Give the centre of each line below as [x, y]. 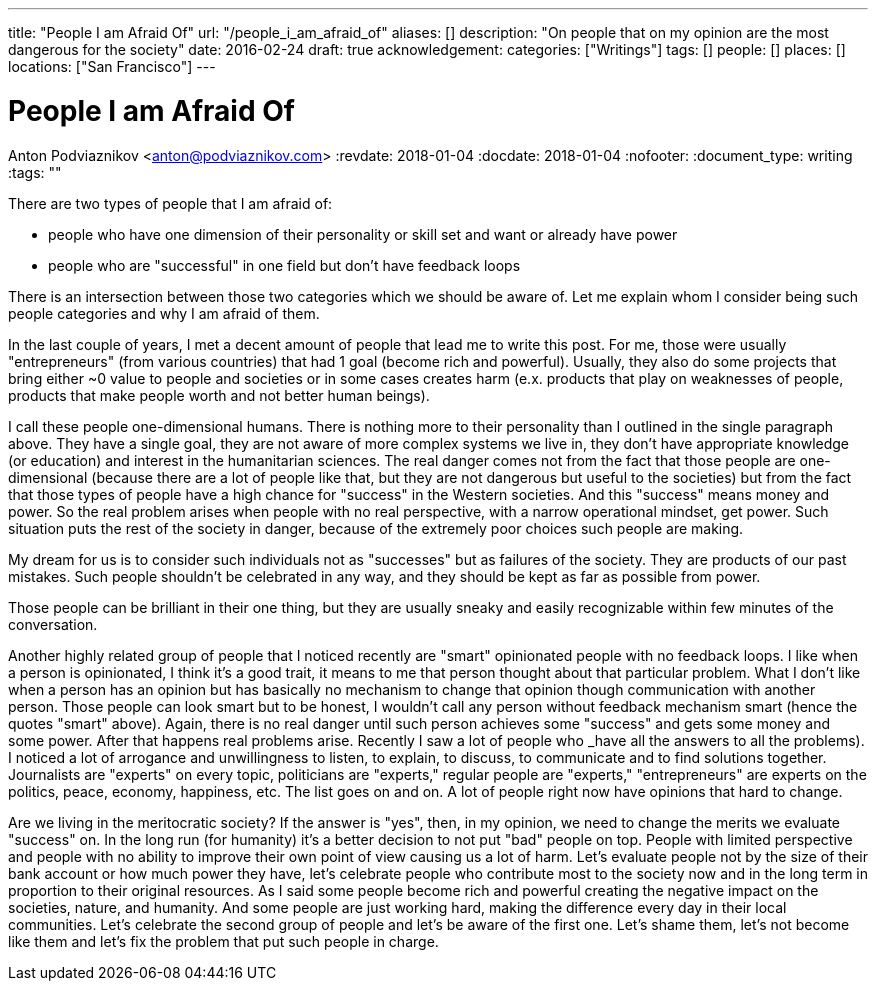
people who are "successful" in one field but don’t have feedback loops [284, 265]
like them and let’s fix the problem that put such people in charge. [223, 941]
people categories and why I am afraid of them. [164, 313]
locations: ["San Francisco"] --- [112, 66]
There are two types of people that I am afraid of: [170, 203]
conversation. [53, 624]
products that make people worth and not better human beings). [219, 395]
